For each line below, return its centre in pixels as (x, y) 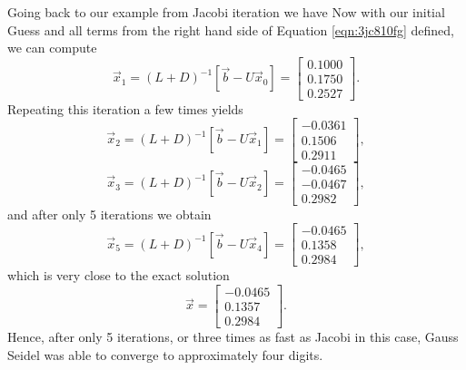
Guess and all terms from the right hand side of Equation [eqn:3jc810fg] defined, (231, 29)
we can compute (52, 48)
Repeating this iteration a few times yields (125, 108)
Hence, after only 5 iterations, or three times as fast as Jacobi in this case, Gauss (233, 337)
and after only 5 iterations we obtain (109, 214)
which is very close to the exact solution (119, 275)
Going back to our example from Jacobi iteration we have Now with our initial (226, 12)
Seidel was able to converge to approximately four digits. (165, 354)
